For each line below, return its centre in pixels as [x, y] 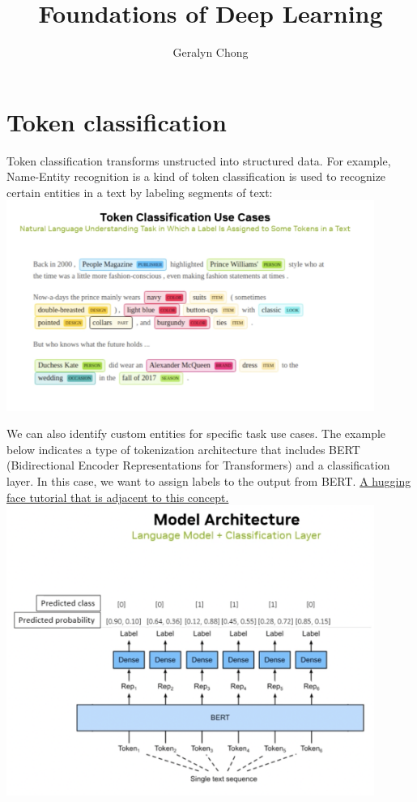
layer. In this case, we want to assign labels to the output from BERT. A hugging [209, 480]
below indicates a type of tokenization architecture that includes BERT [183, 449]
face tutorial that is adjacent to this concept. [118, 497]
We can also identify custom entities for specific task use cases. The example [196, 433]
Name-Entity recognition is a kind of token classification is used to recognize [196, 176]
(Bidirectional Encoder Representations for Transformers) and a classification [198, 465]
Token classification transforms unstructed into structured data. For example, [199, 160]
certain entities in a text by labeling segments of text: [140, 192]
